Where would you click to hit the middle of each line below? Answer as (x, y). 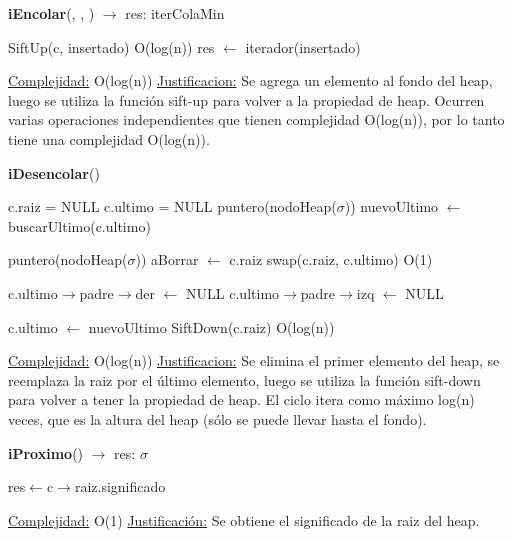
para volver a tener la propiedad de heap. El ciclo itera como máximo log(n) (241, 399)
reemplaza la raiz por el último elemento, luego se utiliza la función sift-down (244, 379)
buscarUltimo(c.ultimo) (79, 225)
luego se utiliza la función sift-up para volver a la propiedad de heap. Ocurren (246, 99)
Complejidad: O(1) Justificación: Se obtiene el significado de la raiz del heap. (244, 519)
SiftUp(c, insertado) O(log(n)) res (111, 46)
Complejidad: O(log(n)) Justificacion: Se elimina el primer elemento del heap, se (254, 360)
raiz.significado (120, 486)
